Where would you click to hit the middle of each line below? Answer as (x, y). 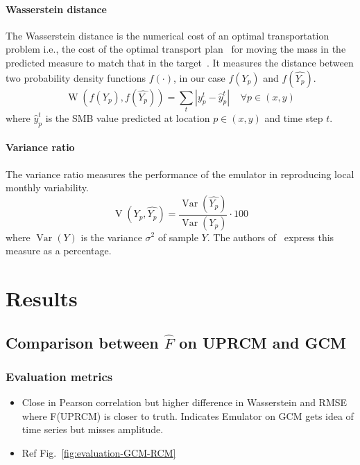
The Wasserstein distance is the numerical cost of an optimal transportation (168, 35)
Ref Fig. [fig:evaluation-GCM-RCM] (99, 452)
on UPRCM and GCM (263, 342)
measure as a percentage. (59, 251)
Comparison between (82, 342)
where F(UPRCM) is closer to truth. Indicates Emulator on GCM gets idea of (188, 415)
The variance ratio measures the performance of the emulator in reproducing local (180, 174)
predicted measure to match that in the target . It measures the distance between (180, 62)
